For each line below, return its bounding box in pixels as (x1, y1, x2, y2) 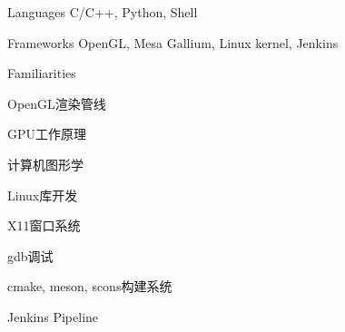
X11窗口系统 (7, 216, 81, 235)
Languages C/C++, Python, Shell (7, 3, 198, 21)
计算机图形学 (7, 154, 84, 173)
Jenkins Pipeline (7, 307, 99, 326)
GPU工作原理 (7, 124, 87, 143)
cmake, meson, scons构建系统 (7, 277, 172, 296)
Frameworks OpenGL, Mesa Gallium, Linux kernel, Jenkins (7, 33, 339, 52)
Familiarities (7, 63, 76, 83)
